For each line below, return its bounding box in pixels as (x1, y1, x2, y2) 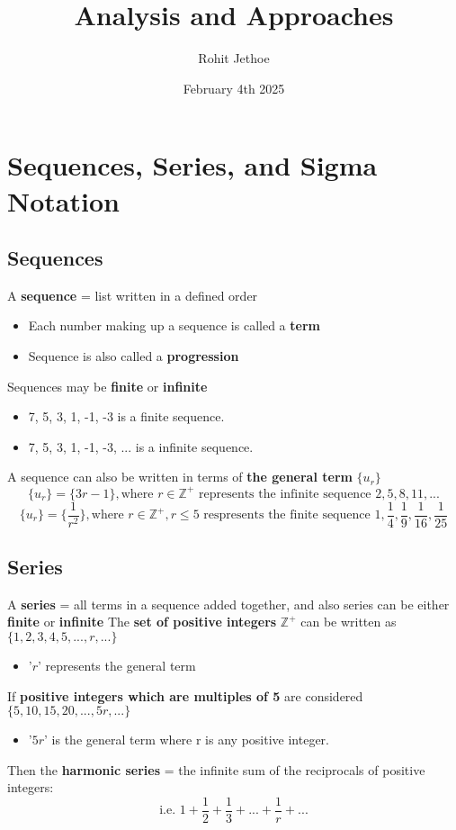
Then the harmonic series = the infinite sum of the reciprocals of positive (7, 760, 425, 779)
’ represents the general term (38, 656, 196, 674)
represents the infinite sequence (198, 487, 371, 501)
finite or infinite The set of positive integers (7, 612, 277, 631)
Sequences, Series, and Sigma (7, 147, 378, 184)
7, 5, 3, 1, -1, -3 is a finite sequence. (28, 407, 225, 426)
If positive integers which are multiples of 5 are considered (7, 686, 363, 705)
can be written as (300, 612, 397, 631)
